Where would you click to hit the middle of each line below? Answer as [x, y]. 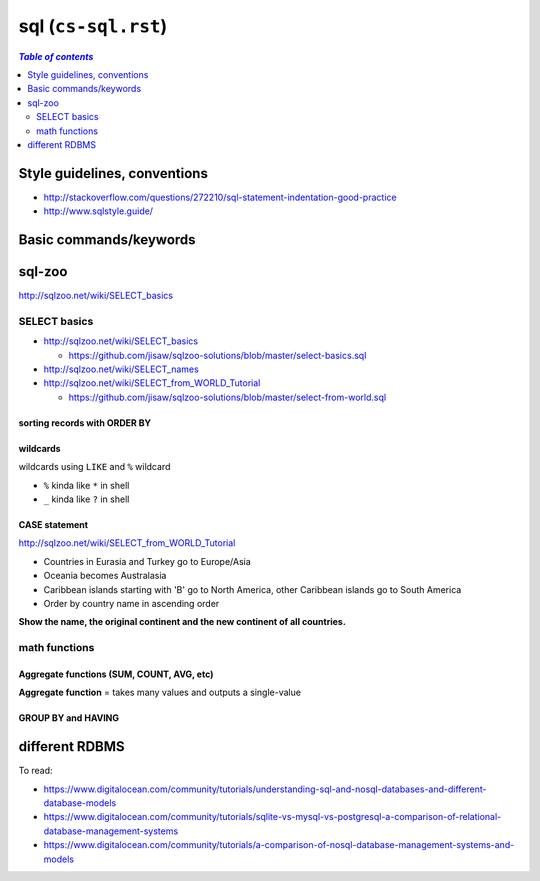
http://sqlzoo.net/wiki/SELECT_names [121, 369]
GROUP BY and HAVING [69, 718]
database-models [80, 802]
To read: [36, 771]
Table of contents [56, 56]
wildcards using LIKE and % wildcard [94, 467]
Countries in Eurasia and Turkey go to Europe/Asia [147, 561]
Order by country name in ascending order [131, 603]
